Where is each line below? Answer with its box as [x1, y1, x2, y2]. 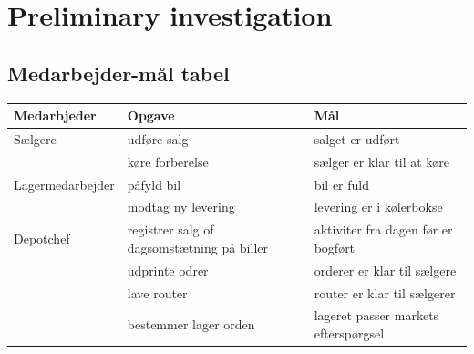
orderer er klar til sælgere [314, 260, 457, 279]
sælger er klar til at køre [314, 151, 450, 171]
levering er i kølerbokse [314, 197, 443, 216]
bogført [314, 237, 355, 256]
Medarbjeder [14, 106, 97, 125]
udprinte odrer [127, 260, 209, 279]
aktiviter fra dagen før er [314, 220, 453, 239]
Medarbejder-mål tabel [7, 58, 230, 87]
